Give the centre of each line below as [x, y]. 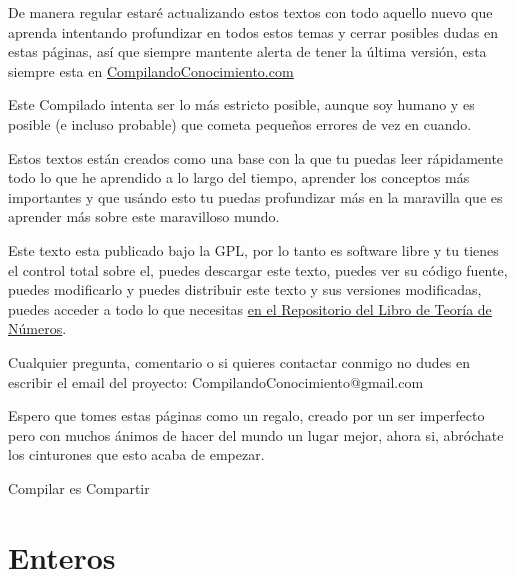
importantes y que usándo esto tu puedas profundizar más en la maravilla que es [255, 196]
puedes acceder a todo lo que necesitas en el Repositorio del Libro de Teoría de [250, 308]
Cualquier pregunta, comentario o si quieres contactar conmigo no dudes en [239, 361]
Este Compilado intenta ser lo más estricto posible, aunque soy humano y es [241, 104]
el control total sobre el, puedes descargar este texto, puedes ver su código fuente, [258, 269]
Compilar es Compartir [79, 487]
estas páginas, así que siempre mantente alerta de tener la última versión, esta [247, 51]
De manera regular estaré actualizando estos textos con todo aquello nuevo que [250, 12]
